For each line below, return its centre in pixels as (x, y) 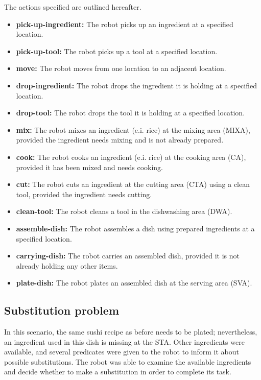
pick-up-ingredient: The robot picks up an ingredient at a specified (125, 24)
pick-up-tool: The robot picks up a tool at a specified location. (117, 51)
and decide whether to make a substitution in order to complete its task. (118, 372)
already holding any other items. (67, 265)
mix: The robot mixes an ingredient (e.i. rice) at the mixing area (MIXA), (133, 129)
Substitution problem (62, 310)
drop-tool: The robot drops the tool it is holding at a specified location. (130, 113)
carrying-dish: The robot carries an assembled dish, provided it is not (128, 256)
